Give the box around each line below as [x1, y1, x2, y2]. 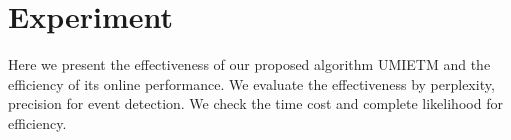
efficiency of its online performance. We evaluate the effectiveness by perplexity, [8, 73, 495, 94]
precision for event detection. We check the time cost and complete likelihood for [8, 93, 503, 114]
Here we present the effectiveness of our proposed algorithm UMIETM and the [8, 54, 491, 75]
